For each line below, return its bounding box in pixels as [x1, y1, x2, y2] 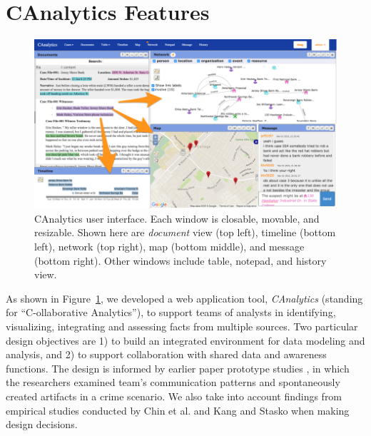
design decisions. [6, 417, 78, 432]
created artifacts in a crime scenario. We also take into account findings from [6, 388, 342, 403]
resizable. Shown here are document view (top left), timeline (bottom [34, 225, 336, 240]
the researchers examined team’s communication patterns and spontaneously [6, 375, 340, 390]
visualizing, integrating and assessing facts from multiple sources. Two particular [6, 318, 358, 333]
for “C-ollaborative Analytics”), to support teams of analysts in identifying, [6, 305, 336, 320]
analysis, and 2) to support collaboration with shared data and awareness [6, 347, 327, 362]
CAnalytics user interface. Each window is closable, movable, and [34, 211, 320, 225]
